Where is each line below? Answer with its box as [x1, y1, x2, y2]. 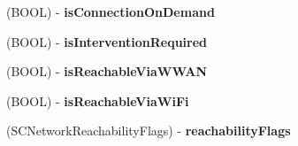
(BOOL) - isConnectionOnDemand [6, 3, 215, 20]
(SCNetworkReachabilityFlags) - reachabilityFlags [6, 121, 291, 140]
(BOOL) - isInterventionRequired [6, 32, 207, 50]
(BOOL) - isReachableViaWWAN [6, 62, 208, 81]
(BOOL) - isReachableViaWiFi [6, 91, 189, 110]
